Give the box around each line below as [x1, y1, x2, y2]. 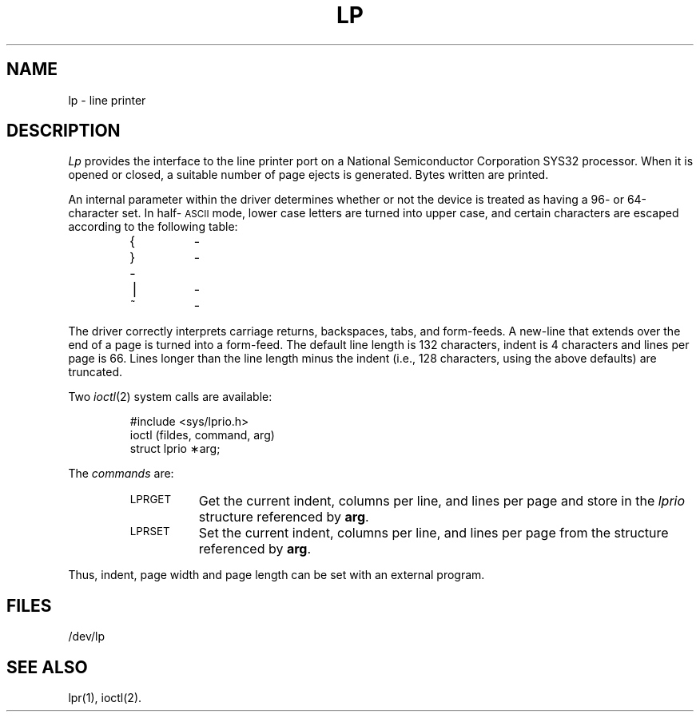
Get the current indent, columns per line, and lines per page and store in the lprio [198, 493, 686, 510]
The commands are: [68, 466, 174, 481]
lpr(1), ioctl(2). [68, 691, 142, 705]
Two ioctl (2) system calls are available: [68, 390, 272, 404]
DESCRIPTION [6, 121, 121, 141]
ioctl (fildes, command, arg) [129, 428, 275, 442]
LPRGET [129, 493, 171, 506]
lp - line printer [68, 93, 146, 107]
